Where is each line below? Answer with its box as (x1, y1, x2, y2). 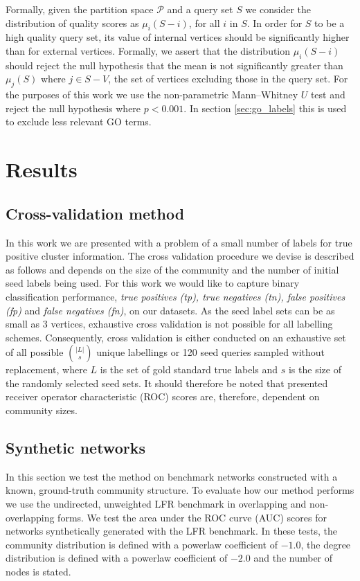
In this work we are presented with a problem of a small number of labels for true (6, 235, 352, 249)
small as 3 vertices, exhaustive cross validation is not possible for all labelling (6, 316, 333, 331)
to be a (314, 15, 345, 30)
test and (310, 87, 345, 102)
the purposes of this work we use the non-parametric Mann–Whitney (6, 87, 298, 102)
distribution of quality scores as (6, 15, 139, 30)
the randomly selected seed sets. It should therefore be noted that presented (6, 375, 328, 390)
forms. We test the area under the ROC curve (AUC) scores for (57, 510, 327, 524)
